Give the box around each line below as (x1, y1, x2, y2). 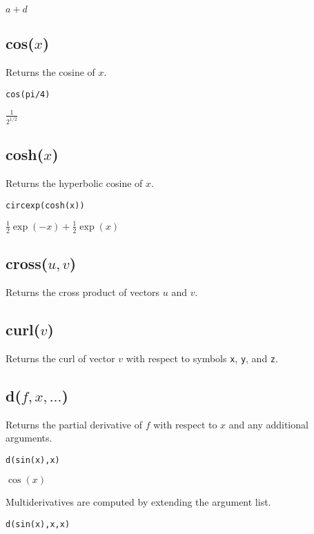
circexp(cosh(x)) (6, 200, 85, 210)
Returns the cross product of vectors (6, 284, 160, 299)
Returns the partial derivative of (6, 417, 142, 431)
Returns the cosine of (6, 65, 95, 79)
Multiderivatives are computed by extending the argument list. (6, 495, 271, 509)
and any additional (228, 417, 308, 431)
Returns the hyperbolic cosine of (6, 176, 143, 190)
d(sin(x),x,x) (6, 519, 70, 529)
